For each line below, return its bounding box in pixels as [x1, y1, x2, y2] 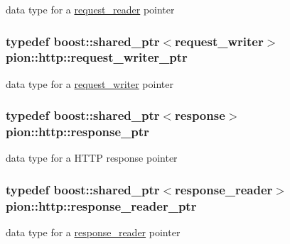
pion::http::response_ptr [6, 123, 149, 140]
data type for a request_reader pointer [6, 2, 175, 16]
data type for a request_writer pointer [6, 76, 173, 91]
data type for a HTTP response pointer [6, 150, 178, 165]
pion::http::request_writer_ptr [6, 48, 188, 66]
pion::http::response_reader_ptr [6, 196, 197, 214]
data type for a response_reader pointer [6, 225, 181, 240]
